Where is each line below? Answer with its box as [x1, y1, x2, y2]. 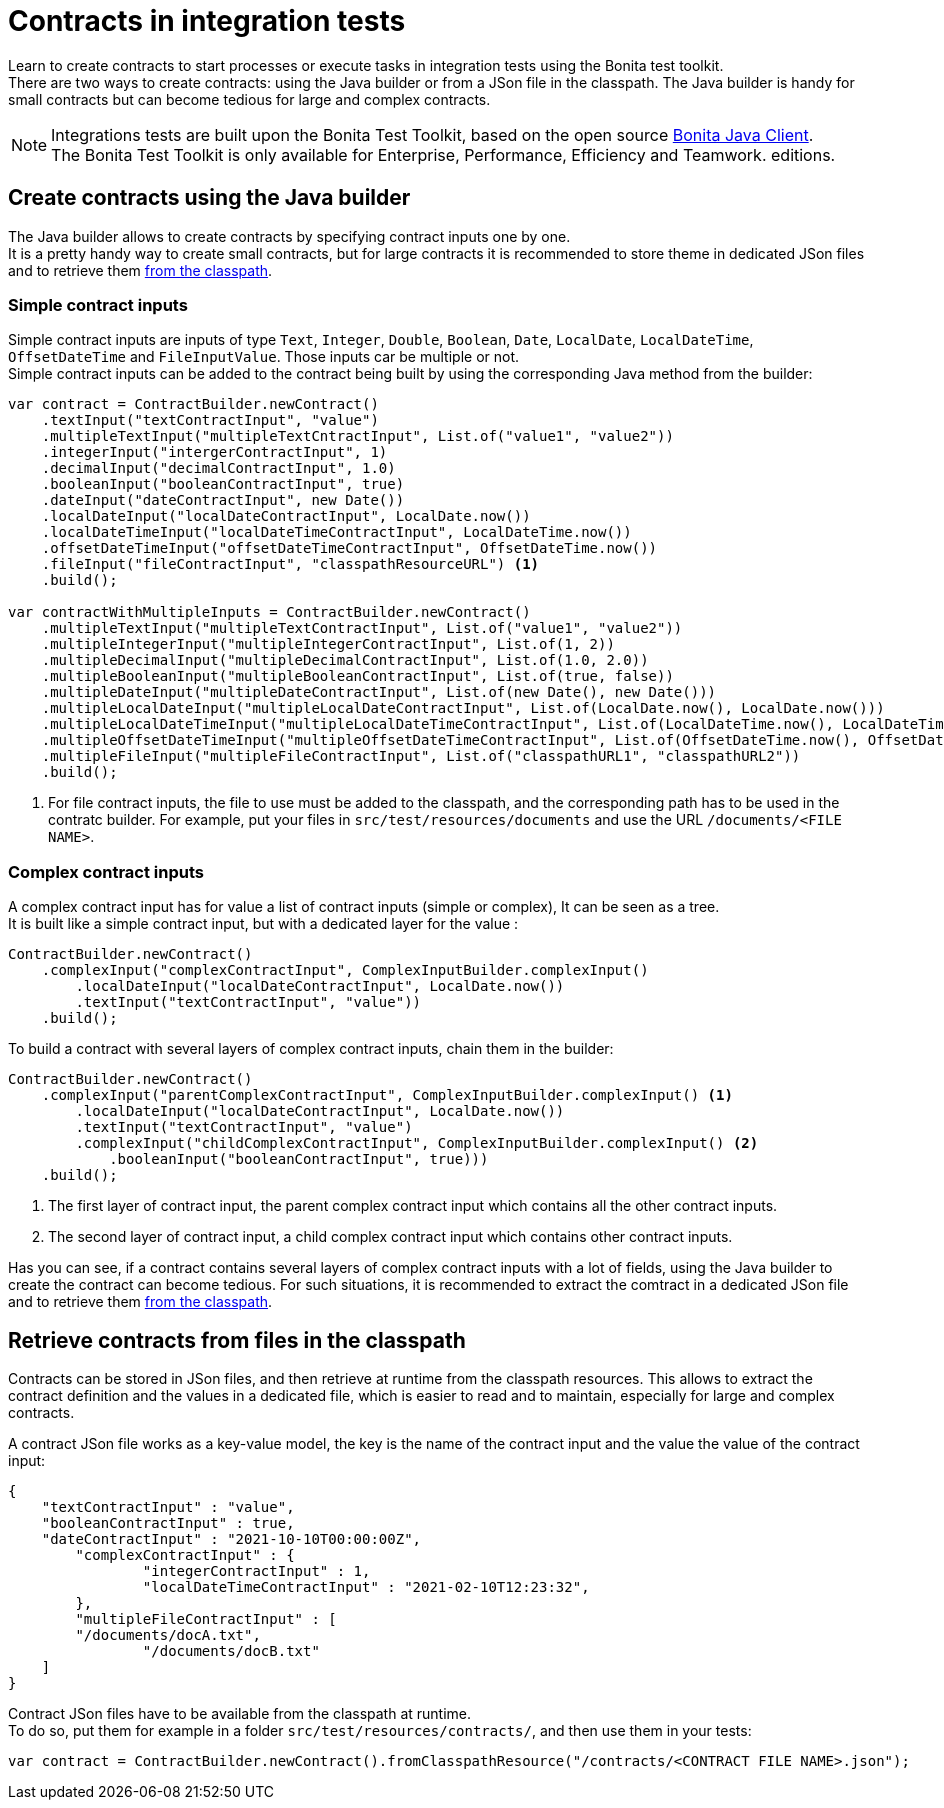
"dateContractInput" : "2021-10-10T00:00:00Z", [41, 1530, 422, 1547]
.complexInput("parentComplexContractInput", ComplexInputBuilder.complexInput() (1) [41, 1087, 733, 1104]
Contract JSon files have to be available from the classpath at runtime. [8, 1704, 472, 1722]
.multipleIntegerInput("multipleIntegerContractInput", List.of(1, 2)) [41, 636, 615, 653]
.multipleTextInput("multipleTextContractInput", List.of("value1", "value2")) [41, 620, 683, 637]
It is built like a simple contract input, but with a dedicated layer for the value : [8, 915, 519, 933]
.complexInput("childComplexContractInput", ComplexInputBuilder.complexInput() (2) [75, 1135, 759, 1152]
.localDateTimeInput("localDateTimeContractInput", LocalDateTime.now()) [41, 524, 632, 541]
